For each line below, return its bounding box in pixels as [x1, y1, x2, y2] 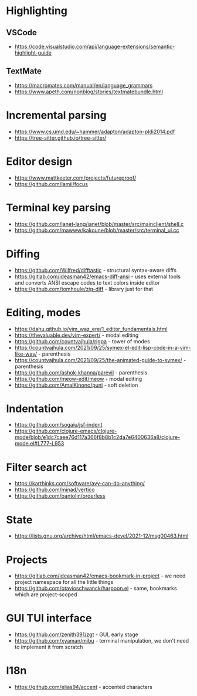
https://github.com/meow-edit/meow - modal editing [14, 375, 142, 382]
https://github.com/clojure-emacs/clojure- [14, 427, 117, 435]
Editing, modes [6, 306, 81, 319]
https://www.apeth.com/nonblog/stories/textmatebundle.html [14, 88, 163, 95]
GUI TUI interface [6, 611, 92, 625]
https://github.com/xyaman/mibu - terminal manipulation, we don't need [14, 637, 189, 644]
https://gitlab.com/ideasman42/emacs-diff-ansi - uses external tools [14, 273, 181, 280]
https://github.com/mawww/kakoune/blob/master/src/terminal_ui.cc [14, 227, 180, 234]
